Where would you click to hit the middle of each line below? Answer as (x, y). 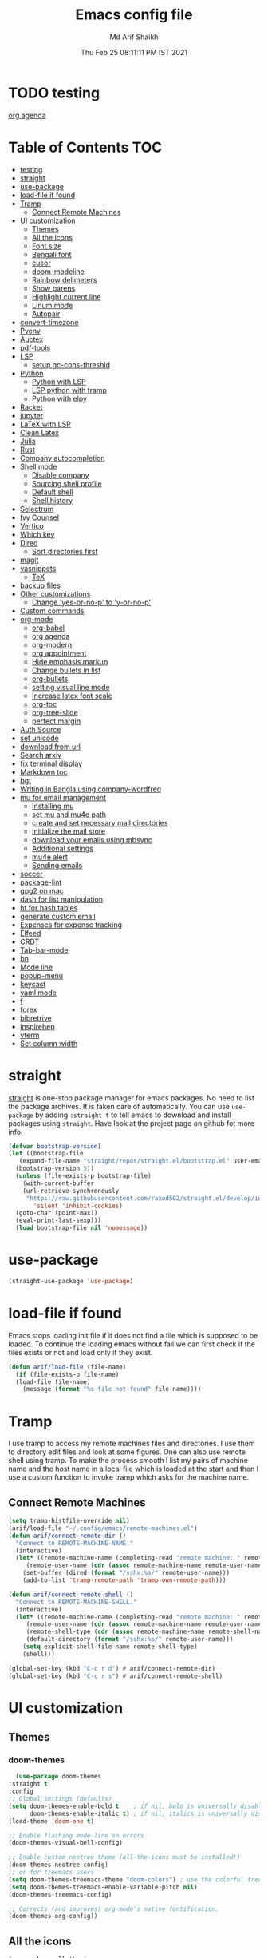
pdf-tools (35, 347)
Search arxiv (41, 755)
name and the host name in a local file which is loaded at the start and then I (134, 1469)
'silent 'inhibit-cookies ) (78, 1206)
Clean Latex (39, 432)
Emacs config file (134, 15)
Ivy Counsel (39, 517)
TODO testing (54, 93)
